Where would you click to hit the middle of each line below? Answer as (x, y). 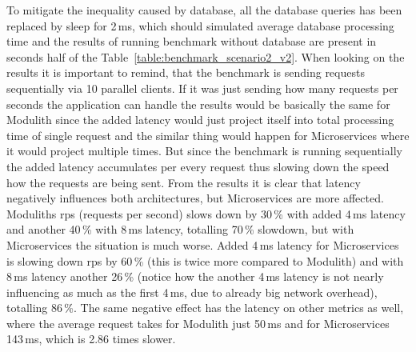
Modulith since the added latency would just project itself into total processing (200, 120)
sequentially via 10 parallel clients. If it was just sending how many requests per (202, 88)
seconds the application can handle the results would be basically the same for (198, 104)
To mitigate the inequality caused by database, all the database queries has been (204, 10)
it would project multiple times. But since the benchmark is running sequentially (204, 151)
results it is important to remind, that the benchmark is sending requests (186, 72)
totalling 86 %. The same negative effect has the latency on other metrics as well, (205, 308)
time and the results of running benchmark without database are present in (192, 41)
